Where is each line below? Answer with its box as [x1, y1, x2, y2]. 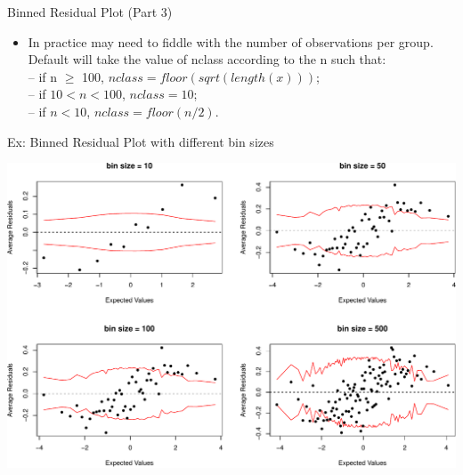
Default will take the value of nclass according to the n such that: [28, 50, 386, 68]
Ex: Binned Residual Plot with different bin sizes [7, 132, 274, 150]
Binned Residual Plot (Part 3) [7, 3, 173, 20]
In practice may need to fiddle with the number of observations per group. [28, 32, 434, 51]
